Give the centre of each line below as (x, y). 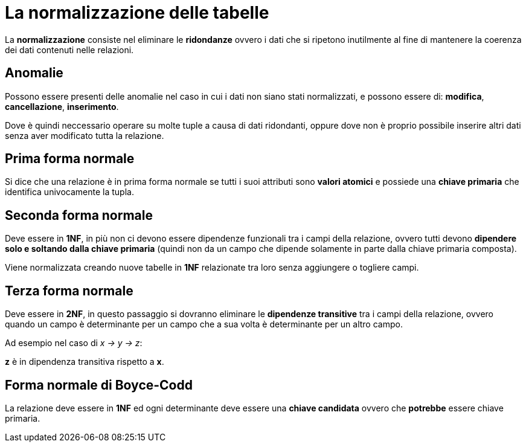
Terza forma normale (69, 291)
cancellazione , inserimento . (62, 106)
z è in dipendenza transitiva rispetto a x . (85, 362)
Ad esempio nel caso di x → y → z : (74, 343)
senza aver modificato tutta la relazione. (85, 135)
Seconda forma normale (79, 215)
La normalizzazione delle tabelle (137, 13)
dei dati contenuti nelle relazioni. (69, 50)
